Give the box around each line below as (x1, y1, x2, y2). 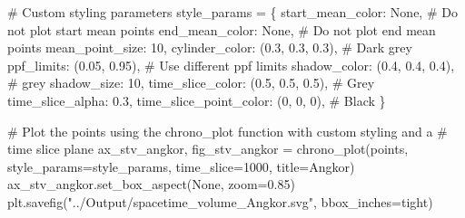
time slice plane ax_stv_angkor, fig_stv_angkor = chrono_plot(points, (7, 139, 409, 158)
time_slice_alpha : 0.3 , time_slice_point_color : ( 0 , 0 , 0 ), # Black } (7, 90, 386, 109)
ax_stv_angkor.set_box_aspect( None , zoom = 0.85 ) (7, 175, 295, 194)
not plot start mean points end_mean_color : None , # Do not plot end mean (7, 20, 436, 39)
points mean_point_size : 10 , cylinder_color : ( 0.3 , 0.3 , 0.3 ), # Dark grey (7, 38, 412, 57)
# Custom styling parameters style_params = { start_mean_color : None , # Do (7, 3, 458, 21)
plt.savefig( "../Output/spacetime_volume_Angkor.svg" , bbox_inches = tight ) (7, 192, 433, 211)
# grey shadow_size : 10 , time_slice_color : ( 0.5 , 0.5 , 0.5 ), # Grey (7, 73, 375, 92)
